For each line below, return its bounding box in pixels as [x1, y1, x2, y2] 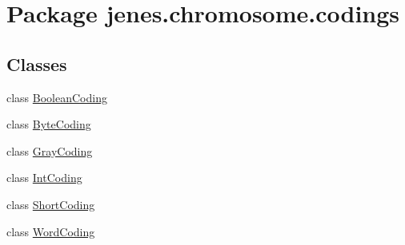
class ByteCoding [6, 116, 91, 132]
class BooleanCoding [6, 89, 107, 105]
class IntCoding [6, 169, 82, 186]
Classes [6, 51, 67, 76]
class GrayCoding [6, 142, 93, 159]
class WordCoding [6, 223, 95, 239]
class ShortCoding [6, 196, 95, 212]
